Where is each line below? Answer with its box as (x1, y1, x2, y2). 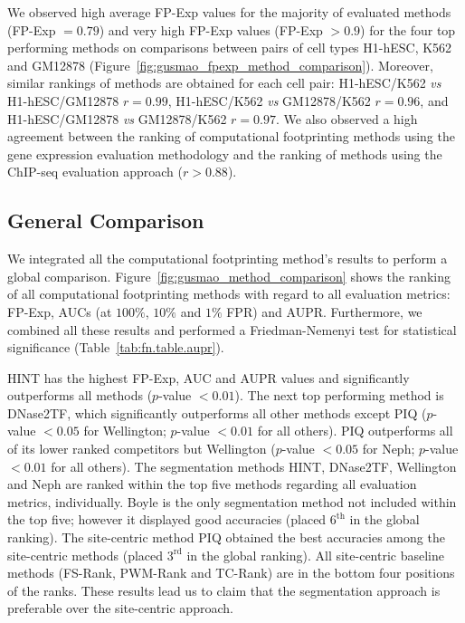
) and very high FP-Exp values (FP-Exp (99, 20, 323, 39)
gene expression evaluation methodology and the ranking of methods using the (7, 144, 442, 163)
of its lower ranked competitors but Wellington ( (7, 439, 276, 458)
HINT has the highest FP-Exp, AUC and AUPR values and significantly (7, 368, 410, 387)
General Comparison (7, 206, 204, 235)
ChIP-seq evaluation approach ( (7, 162, 183, 181)
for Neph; (362, 439, 415, 458)
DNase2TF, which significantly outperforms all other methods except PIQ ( (7, 403, 427, 422)
